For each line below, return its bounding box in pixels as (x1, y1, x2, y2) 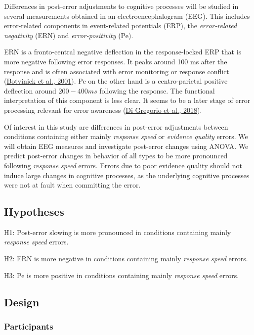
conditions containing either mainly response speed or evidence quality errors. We (4, 131, 248, 142)
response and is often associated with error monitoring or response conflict (4, 66, 229, 76)
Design (4, 294, 40, 309)
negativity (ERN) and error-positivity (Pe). (4, 30, 133, 40)
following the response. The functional (99, 85, 215, 96)
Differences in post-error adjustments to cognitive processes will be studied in (4, 1, 239, 11)
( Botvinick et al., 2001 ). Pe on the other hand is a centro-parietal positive (4, 76, 228, 86)
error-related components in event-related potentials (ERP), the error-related (4, 20, 237, 31)
